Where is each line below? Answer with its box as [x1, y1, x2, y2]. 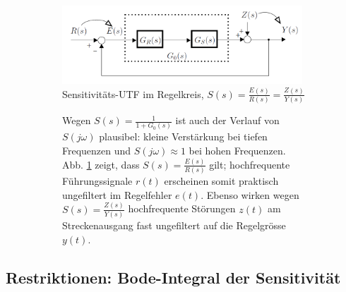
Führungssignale [62, 174, 133, 188]
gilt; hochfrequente [209, 157, 290, 171]
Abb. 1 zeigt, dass [62, 157, 140, 171]
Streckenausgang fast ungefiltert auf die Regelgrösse [62, 218, 286, 233]
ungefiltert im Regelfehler [62, 187, 172, 202]
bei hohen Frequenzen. [189, 143, 286, 158]
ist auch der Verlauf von [175, 113, 280, 128]
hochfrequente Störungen [128, 201, 236, 216]
